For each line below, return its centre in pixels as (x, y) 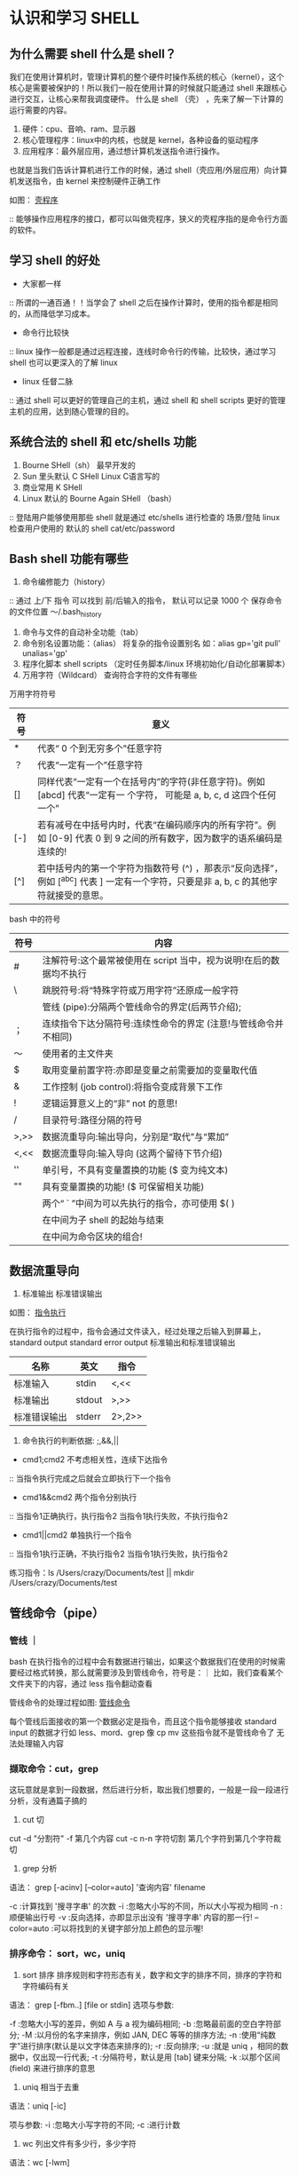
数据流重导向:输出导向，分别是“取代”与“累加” (135, 1136)
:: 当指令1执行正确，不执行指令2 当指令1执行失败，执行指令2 (119, 1554)
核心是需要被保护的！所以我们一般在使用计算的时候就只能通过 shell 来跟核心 (148, 88)
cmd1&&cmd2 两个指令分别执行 (79, 1498)
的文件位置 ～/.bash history (55, 613)
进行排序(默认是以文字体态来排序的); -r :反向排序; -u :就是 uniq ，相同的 (151, 2045)
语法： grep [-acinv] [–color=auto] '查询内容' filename (107, 1887)
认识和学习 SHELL (74, 18)
